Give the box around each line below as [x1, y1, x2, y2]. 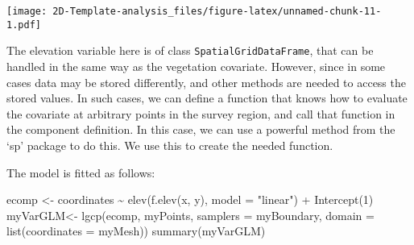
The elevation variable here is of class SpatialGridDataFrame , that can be [6, 42, 374, 59]
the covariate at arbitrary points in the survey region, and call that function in [6, 105, 395, 122]
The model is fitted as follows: [6, 164, 155, 181]
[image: [6, 6, 48, 17]
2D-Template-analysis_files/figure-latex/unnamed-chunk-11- [52, 6, 382, 17]
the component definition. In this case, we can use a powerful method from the [6, 121, 395, 138]
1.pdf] [6, 19, 41, 31]
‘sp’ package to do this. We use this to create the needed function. [6, 136, 333, 153]
